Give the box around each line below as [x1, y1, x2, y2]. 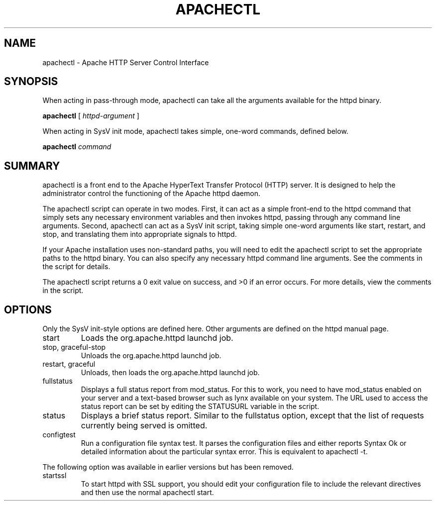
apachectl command [42, 142, 111, 151]
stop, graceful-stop [42, 343, 106, 352]
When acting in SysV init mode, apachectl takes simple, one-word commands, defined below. [42, 127, 348, 136]
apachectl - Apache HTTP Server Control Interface [42, 58, 209, 67]
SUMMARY [4, 159, 60, 172]
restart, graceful [42, 360, 96, 369]
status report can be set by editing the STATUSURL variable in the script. [81, 402, 320, 411]
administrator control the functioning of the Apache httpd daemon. [42, 189, 260, 198]
